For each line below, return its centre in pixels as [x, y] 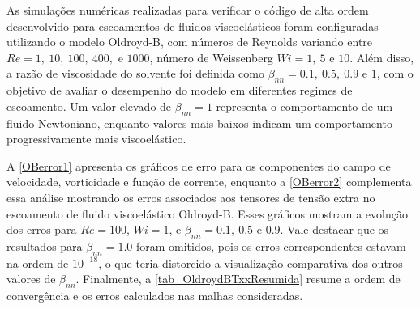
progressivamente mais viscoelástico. [96, 139]
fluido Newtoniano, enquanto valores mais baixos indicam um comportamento [199, 123]
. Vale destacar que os [334, 229]
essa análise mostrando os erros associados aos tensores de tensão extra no [191, 197]
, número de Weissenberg [211, 57]
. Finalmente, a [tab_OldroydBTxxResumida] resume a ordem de [238, 279]
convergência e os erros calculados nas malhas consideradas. [155, 296]
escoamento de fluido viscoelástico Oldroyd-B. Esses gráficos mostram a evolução [207, 213]
